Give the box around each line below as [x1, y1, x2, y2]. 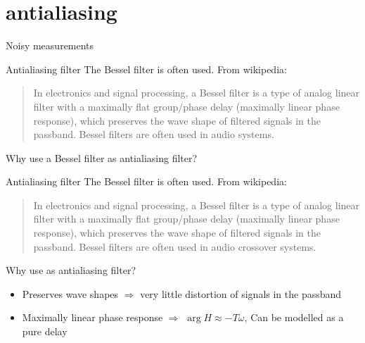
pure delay [22, 324, 68, 339]
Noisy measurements [6, 38, 94, 53]
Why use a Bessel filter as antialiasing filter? [6, 150, 198, 165]
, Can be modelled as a [244, 310, 344, 325]
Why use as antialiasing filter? [6, 263, 136, 277]
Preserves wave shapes [22, 286, 119, 301]
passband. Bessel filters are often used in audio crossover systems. [33, 239, 316, 254]
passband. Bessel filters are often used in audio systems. [33, 127, 274, 142]
